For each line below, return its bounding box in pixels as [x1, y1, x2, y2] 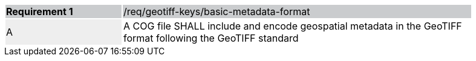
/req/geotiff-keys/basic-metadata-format [123, 5, 310, 18]
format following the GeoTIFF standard [123, 32, 299, 44]
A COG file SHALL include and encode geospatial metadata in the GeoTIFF [123, 20, 462, 32]
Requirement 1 [6, 5, 73, 18]
